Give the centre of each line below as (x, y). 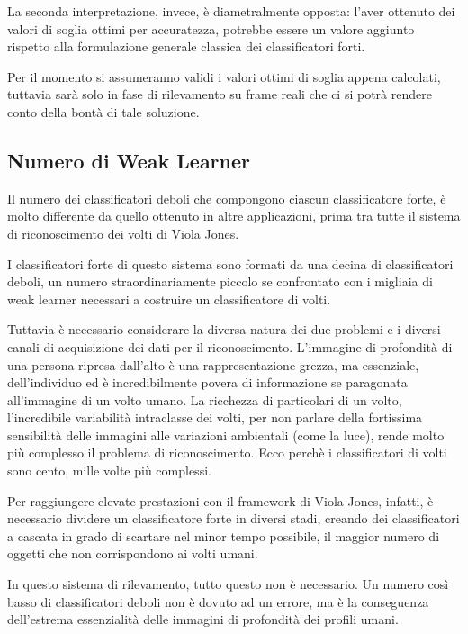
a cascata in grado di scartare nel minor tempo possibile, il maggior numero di (224, 535)
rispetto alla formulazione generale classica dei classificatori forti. (186, 46)
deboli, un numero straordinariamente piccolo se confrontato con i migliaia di (220, 281)
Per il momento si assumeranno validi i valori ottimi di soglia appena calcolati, (224, 76)
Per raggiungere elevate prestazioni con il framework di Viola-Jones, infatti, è (220, 500)
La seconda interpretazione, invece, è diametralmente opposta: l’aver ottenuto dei (231, 11)
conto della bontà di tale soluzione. (103, 111)
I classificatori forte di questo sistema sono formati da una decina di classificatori (230, 263)
